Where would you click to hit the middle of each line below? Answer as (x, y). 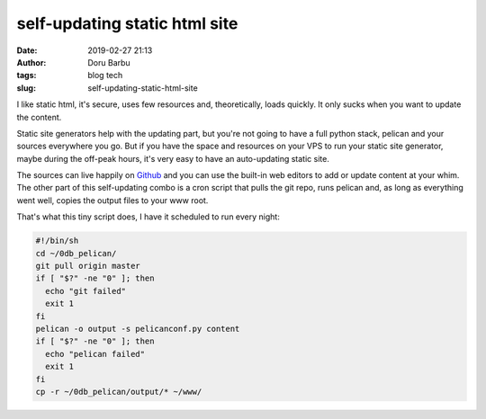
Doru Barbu (109, 62)
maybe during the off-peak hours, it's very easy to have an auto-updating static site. (173, 158)
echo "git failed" (85, 291)
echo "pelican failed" (95, 354)
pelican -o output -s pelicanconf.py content (138, 329)
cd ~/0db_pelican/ (76, 253)
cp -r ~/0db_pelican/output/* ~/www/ (119, 392)
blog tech (105, 76)
